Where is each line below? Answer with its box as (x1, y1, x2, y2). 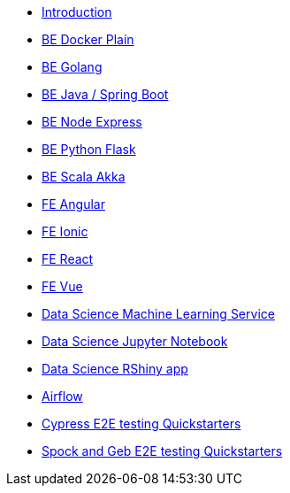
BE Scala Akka (42, 169, 126, 184)
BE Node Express (42, 114, 142, 129)
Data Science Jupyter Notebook (42, 334, 228, 349)
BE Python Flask (42, 142, 136, 157)
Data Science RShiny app (42, 361, 188, 376)
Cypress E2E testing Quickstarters (42, 416, 241, 431)
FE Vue (42, 279, 83, 294)
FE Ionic (42, 224, 88, 239)
